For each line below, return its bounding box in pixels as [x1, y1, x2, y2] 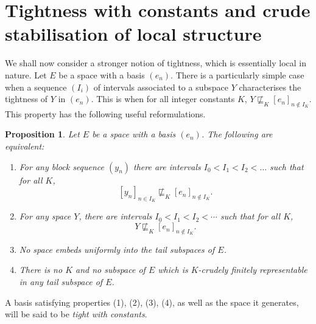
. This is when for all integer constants [91, 92, 235, 105]
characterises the [239, 80, 301, 93]
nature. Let [5, 68, 47, 81]
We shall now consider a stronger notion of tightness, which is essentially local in [5, 57, 306, 69]
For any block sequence [19, 160, 105, 173]
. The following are [201, 128, 273, 140]
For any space [19, 210, 71, 222]
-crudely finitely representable [198, 263, 307, 276]
